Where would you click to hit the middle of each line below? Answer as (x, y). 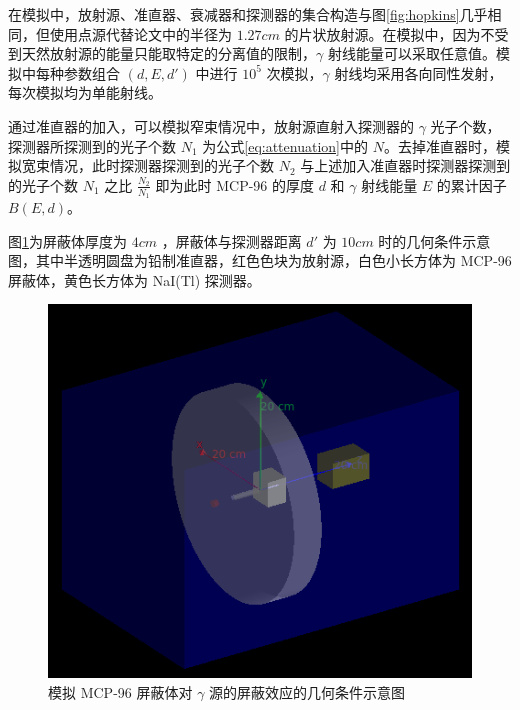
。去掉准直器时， (439, 145)
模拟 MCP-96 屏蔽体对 (120, 691)
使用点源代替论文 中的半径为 (140, 33)
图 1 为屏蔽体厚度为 (67, 240)
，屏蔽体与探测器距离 (231, 240)
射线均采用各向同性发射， (418, 72)
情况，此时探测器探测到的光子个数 (161, 165)
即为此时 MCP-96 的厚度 (234, 184)
